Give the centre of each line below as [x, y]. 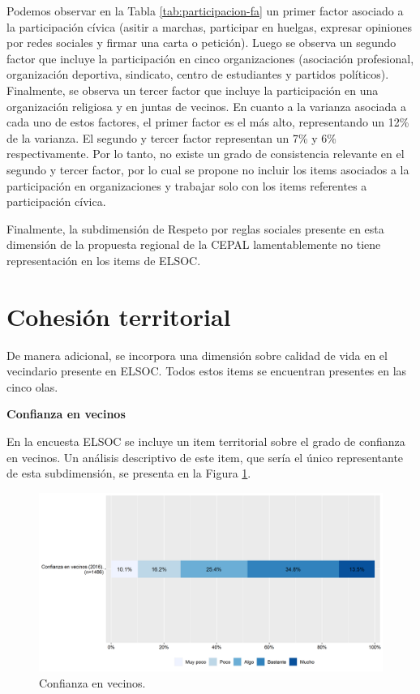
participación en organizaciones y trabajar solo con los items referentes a [187, 185]
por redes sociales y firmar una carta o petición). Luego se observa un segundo [201, 43]
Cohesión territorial [119, 316]
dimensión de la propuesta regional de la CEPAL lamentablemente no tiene [194, 244]
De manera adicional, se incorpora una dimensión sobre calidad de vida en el [197, 355]
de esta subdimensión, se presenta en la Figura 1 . [129, 473]
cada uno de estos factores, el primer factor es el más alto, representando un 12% [208, 122]
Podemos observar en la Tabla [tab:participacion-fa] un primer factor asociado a [205, 11]
